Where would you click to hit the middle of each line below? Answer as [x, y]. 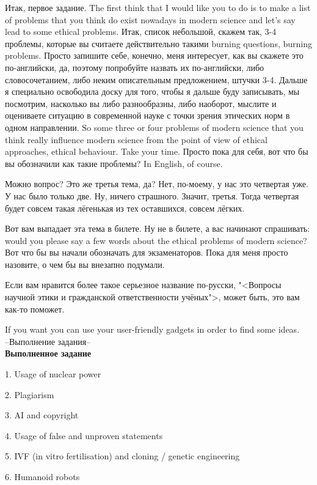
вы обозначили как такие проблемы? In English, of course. [114, 163]
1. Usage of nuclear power [53, 374]
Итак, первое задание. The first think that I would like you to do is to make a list [158, 7]
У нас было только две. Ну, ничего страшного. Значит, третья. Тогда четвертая [152, 195]
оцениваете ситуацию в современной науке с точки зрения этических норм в [148, 115]
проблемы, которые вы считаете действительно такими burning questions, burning [158, 43]
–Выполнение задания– [48, 341]
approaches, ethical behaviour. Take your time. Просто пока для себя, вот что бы [157, 151]
